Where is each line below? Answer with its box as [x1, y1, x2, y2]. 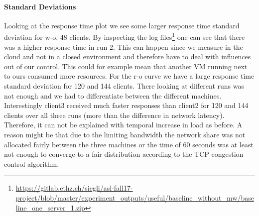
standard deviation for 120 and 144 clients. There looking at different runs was [4, 81, 244, 91]
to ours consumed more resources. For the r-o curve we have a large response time [4, 71, 255, 81]
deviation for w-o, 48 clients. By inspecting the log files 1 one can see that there [4, 30, 245, 42]
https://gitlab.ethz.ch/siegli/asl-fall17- [15, 183, 133, 193]
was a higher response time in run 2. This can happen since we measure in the [4, 41, 243, 52]
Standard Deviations [4, 1, 76, 11]
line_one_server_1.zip [15, 202, 85, 213]
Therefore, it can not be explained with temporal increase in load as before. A [4, 119, 243, 130]
